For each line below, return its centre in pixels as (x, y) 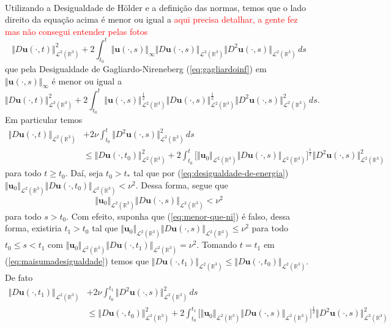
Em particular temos (44, 120)
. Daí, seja (84, 173)
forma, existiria (33, 228)
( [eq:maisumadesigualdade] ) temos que (77, 261)
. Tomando (217, 244)
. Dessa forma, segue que (182, 184)
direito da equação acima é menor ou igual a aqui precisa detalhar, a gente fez (151, 19)
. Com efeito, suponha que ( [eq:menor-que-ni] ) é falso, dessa (178, 216)
